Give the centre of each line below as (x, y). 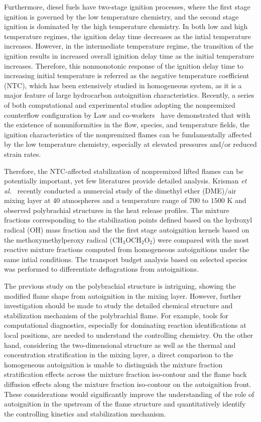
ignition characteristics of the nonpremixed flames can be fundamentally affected (128, 134)
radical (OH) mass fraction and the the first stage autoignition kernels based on (127, 230)
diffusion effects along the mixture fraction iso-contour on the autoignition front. (128, 384)
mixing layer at (27, 200)
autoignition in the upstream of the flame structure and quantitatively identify (125, 404)
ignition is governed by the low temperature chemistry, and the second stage (121, 16)
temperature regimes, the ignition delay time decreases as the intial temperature (127, 36)
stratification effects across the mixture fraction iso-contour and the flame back (125, 374)
